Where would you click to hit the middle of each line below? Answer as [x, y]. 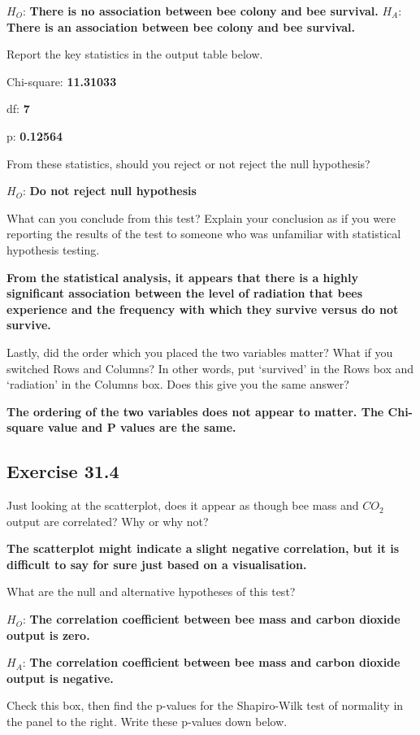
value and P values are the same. [142, 427]
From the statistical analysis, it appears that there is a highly [182, 277]
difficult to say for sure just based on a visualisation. [157, 564]
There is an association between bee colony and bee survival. [181, 26]
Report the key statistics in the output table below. [135, 54]
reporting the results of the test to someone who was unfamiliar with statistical [204, 234]
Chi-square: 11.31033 [62, 81]
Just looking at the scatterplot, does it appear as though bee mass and [183, 505]
